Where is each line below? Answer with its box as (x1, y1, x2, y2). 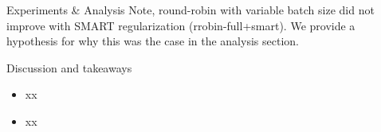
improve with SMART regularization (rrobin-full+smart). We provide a (6, 17, 355, 33)
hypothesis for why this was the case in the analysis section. (6, 33, 299, 49)
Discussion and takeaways (6, 59, 132, 76)
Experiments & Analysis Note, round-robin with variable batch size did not (6, 2, 375, 17)
